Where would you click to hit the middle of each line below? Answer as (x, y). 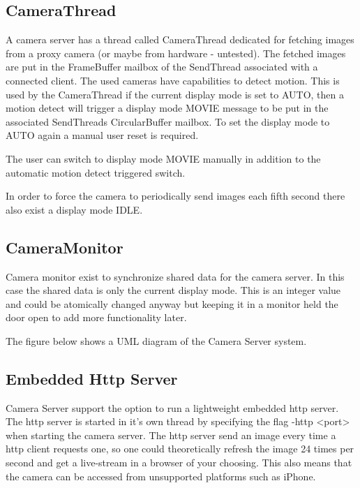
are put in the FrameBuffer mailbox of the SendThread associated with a (162, 67)
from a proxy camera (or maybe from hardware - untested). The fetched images (176, 53)
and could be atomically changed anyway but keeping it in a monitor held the (172, 303)
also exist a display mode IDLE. (74, 209)
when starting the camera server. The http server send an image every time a (171, 435)
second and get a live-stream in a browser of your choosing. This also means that (179, 463)
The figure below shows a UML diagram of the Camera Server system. (156, 340)
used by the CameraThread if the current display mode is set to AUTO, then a (175, 94)
